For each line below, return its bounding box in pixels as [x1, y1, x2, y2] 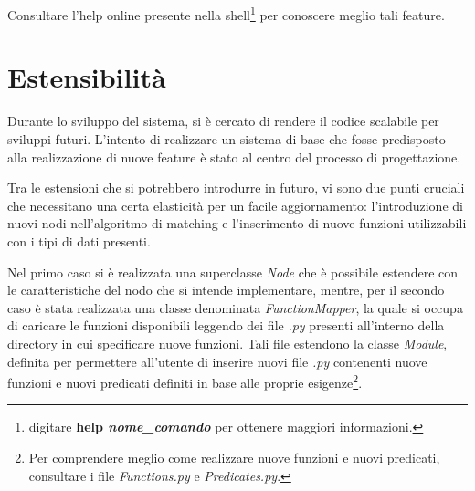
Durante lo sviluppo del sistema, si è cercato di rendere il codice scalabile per [7, 111, 439, 131]
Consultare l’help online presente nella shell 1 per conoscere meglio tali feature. [7, 3, 445, 24]
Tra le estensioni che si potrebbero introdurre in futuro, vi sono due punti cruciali [7, 178, 465, 197]
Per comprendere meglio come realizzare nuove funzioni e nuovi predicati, [28, 447, 440, 466]
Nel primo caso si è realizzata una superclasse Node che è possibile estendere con [7, 262, 459, 281]
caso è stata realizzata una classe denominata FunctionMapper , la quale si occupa [7, 298, 463, 317]
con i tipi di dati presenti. [7, 231, 151, 250]
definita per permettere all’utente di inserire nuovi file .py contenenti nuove [7, 351, 427, 371]
